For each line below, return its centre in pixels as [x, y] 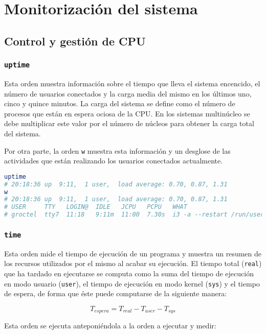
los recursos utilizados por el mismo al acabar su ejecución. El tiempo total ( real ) [133, 263]
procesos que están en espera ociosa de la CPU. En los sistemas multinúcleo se [127, 113]
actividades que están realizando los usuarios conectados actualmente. [114, 161]
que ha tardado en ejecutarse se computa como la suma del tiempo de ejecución [129, 273]
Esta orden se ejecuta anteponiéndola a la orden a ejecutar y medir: [110, 326]
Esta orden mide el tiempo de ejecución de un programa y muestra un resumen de [133, 253]
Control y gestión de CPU [75, 41]
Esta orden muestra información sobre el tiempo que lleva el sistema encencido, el [132, 83]
